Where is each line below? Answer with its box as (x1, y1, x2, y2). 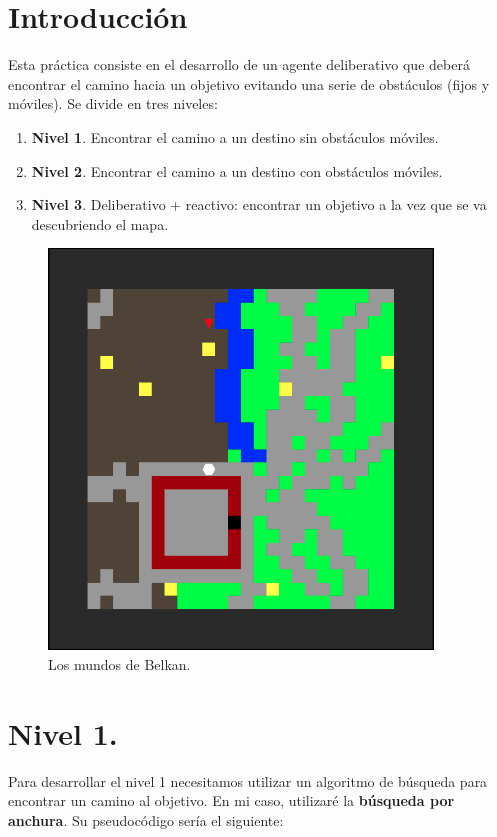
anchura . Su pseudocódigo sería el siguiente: (8, 809, 284, 830)
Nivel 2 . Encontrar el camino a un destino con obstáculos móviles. (31, 160, 443, 181)
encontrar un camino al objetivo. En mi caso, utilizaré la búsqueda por (8, 790, 455, 811)
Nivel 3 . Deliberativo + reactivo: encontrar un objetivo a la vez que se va (31, 194, 487, 215)
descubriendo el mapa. (31, 213, 169, 234)
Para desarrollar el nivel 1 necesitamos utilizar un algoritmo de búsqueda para (8, 770, 488, 791)
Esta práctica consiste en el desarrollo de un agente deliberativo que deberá (8, 54, 470, 75)
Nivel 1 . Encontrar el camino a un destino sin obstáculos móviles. (31, 126, 439, 147)
